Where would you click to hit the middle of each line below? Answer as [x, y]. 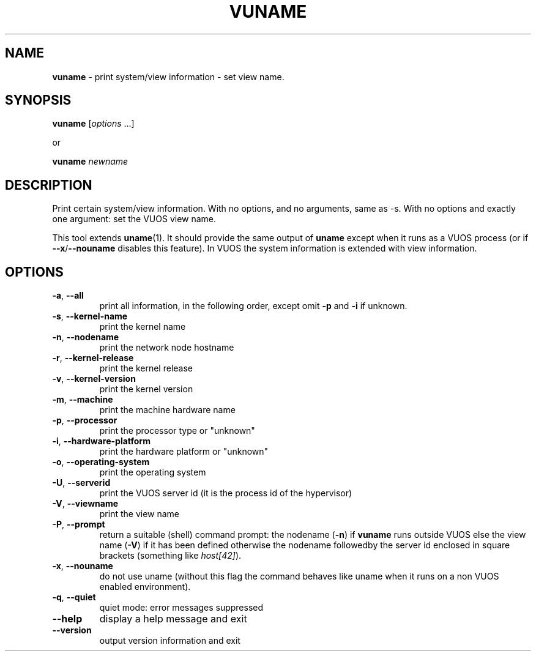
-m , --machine [83, 400]
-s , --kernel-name [90, 316]
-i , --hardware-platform [101, 441]
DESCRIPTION [49, 185]
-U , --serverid [81, 483]
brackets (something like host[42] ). [170, 556]
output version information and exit [170, 641]
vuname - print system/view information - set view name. [168, 76]
